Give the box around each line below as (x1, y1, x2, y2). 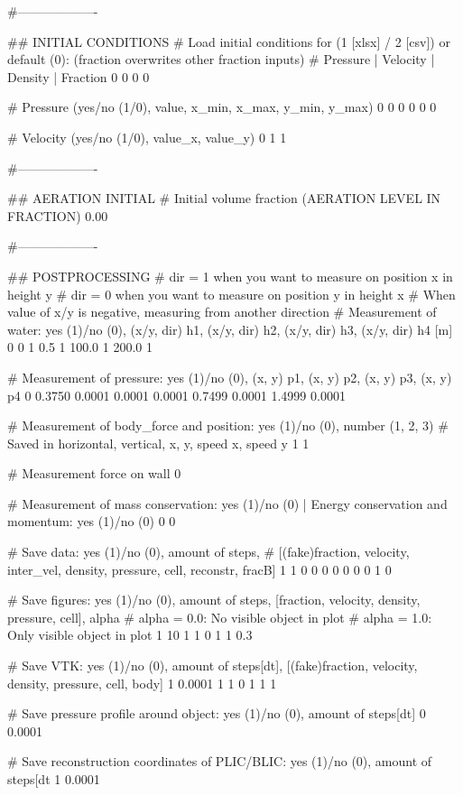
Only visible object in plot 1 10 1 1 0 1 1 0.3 (7, 625, 253, 644)
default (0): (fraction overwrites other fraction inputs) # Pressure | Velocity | (7, 50, 435, 69)
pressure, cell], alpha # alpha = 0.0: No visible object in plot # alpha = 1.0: (7, 607, 432, 626)
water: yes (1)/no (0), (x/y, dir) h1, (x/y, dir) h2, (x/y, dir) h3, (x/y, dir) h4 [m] (7, 319, 453, 338)
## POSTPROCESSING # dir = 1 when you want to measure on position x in (7, 266, 453, 285)
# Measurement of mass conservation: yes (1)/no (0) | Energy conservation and (7, 494, 448, 513)
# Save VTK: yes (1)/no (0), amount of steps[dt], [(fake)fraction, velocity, (7, 656, 418, 675)
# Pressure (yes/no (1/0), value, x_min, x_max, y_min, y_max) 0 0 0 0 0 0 (7, 97, 437, 116)
